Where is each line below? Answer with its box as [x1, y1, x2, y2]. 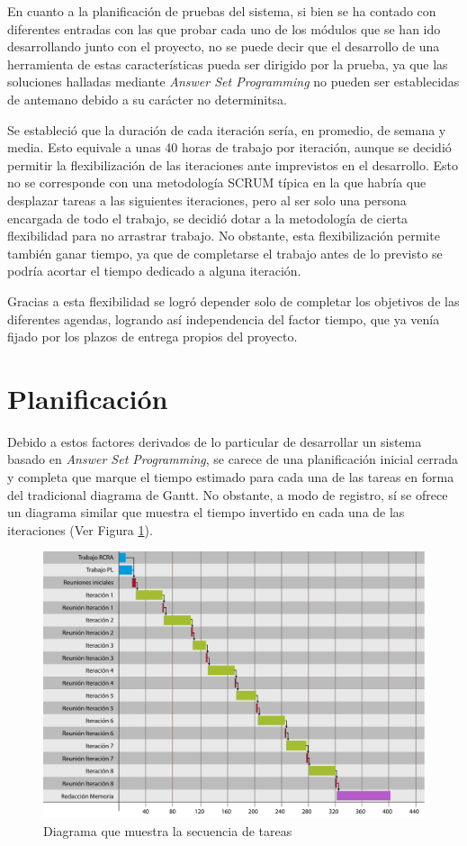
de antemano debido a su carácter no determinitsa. [7, 89, 287, 108]
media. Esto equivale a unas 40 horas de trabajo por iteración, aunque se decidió [7, 138, 452, 157]
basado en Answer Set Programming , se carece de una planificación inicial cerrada [7, 450, 458, 468]
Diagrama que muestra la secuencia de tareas [43, 822, 292, 841]
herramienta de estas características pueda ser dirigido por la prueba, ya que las [7, 54, 448, 73]
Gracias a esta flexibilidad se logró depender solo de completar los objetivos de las [7, 291, 460, 310]
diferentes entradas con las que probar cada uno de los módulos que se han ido [7, 19, 441, 38]
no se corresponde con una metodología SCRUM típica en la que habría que [7, 173, 427, 192]
